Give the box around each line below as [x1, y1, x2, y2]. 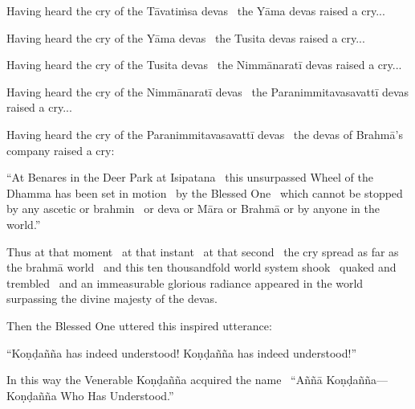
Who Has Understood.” [60, 387, 174, 403]
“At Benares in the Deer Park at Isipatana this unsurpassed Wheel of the [6, 169, 373, 186]
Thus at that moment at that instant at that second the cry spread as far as [6, 243, 399, 260]
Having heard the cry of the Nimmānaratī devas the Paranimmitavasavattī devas [6, 83, 409, 100]
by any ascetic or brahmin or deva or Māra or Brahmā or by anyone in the [6, 200, 380, 217]
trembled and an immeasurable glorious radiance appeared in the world [6, 274, 364, 291]
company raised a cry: [6, 141, 115, 158]
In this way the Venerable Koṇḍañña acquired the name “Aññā [6, 371, 323, 388]
